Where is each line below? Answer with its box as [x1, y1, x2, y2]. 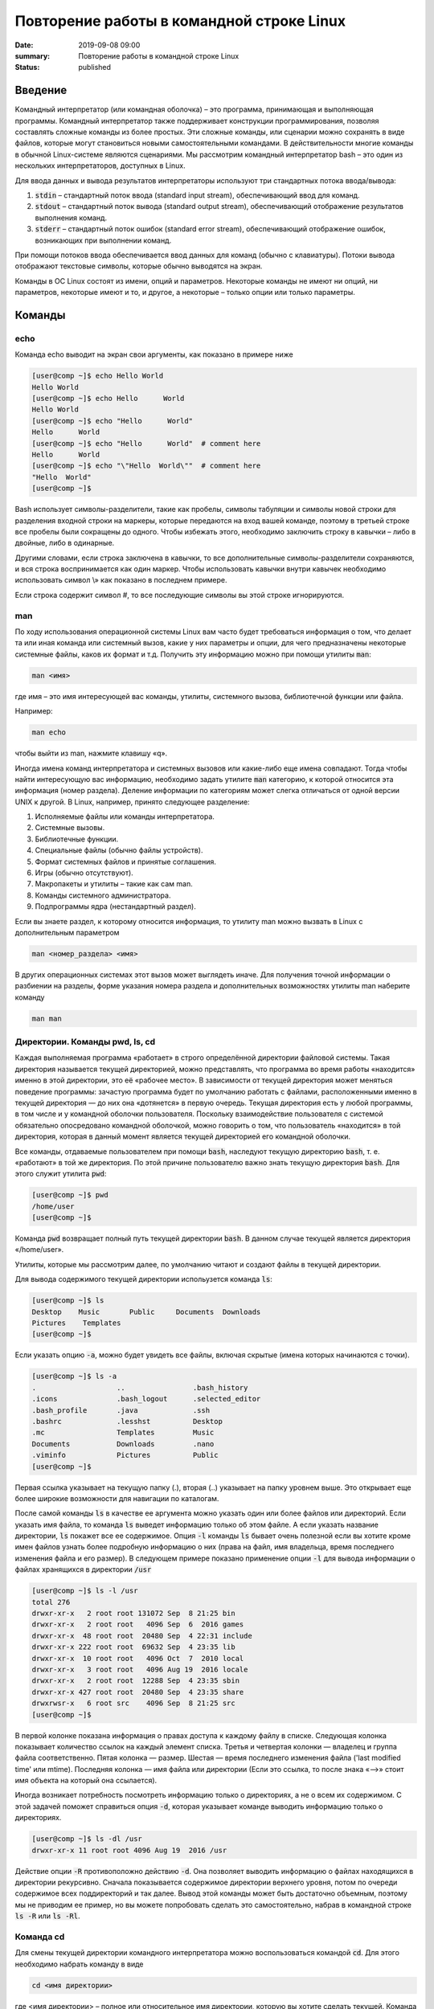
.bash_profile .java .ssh [31, 1405, 211, 1414]
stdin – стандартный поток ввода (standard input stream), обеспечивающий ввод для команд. [35, 190, 361, 200]
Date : [14, 40, 34, 50]
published [78, 63, 112, 72]
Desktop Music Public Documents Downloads [31, 1307, 261, 1316]
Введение [14, 84, 68, 97]
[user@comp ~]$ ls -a [31, 1372, 117, 1381]
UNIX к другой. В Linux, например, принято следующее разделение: [14, 796, 250, 807]
